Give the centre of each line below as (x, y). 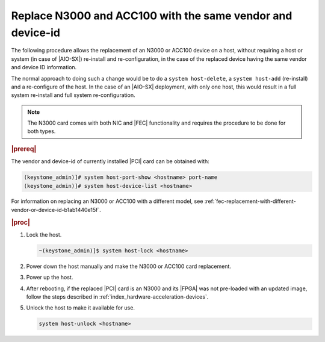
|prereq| (24, 149)
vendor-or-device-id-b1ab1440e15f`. (56, 210)
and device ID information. (44, 67)
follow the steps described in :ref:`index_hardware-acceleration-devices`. (117, 297)
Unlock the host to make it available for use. (81, 308)
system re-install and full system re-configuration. (73, 95)
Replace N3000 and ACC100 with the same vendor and (152, 16)
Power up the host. (50, 278)
